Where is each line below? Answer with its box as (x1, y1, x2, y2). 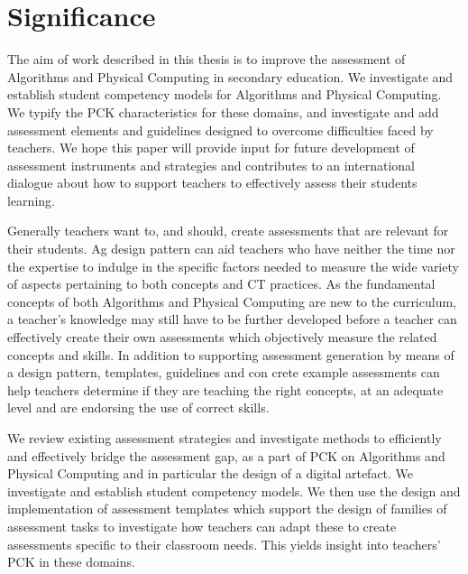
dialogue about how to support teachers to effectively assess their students (7, 173, 418, 192)
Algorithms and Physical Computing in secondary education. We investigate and (7, 67, 454, 86)
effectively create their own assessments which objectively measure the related (7, 328, 437, 347)
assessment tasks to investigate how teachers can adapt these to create (7, 516, 397, 535)
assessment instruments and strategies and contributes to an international (7, 155, 415, 174)
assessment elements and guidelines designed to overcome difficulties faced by (7, 120, 434, 139)
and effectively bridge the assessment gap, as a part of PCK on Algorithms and (7, 446, 445, 465)
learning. (7, 190, 55, 209)
